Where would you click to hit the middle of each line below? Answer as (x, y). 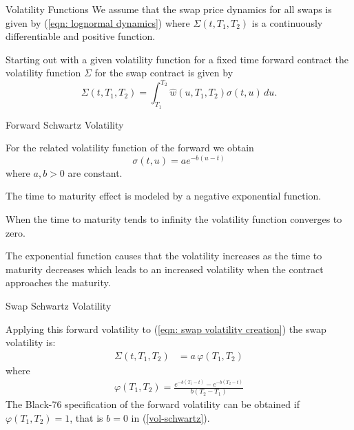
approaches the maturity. (58, 282)
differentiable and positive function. (81, 36)
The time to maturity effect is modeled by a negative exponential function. (164, 196)
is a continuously (287, 22)
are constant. (95, 172)
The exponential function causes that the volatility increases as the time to (164, 256)
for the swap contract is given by (164, 73)
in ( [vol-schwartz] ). (170, 417)
